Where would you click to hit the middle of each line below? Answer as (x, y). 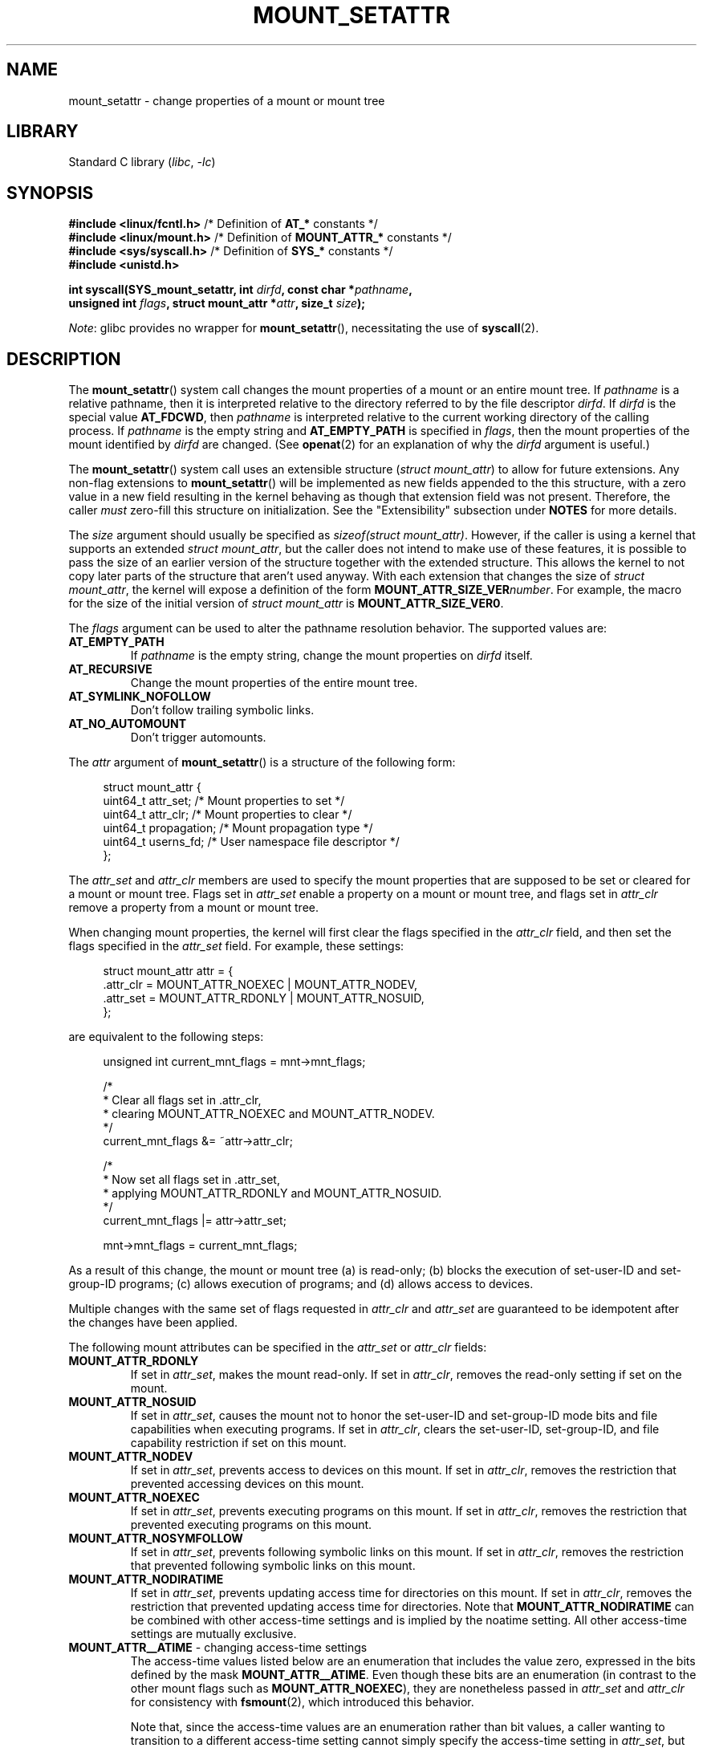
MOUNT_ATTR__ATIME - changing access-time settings (218, 1648)
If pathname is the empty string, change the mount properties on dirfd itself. (331, 656)
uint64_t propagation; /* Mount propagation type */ (238, 828)
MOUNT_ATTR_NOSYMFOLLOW (156, 1539)
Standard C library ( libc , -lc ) (142, 162)
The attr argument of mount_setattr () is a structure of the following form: (262, 762)
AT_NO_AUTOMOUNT (128, 724)
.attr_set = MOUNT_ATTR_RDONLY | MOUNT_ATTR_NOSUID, (264, 998)
